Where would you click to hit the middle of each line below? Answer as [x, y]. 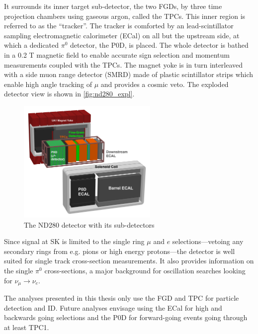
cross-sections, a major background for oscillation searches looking [145, 270]
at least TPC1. [27, 327]
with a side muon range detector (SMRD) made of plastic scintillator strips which [129, 74]
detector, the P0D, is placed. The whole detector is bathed [159, 45]
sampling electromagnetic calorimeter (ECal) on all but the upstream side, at [122, 35]
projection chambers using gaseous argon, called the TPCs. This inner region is [125, 16]
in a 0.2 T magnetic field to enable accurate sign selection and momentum [117, 54]
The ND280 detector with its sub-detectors [89, 224]
